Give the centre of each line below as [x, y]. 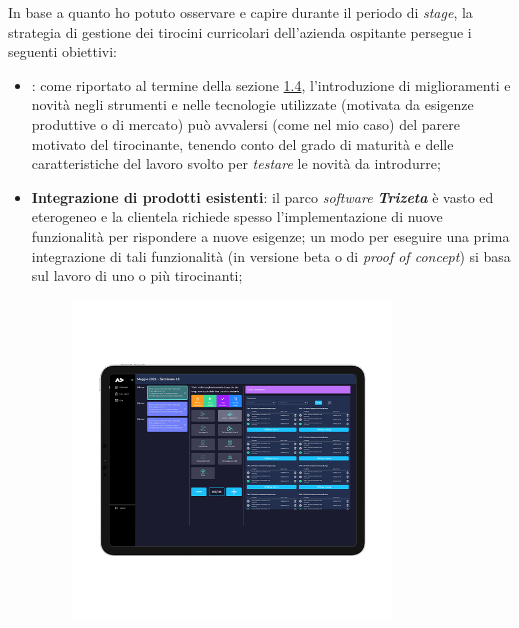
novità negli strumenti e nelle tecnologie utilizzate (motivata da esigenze [252, 104]
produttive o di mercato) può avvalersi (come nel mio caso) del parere [245, 123]
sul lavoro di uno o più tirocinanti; [137, 275]
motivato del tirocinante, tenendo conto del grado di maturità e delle [242, 143]
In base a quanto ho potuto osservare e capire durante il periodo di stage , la [240, 12]
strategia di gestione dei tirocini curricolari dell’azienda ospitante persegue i [240, 31]
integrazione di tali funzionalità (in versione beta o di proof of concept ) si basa [271, 255]
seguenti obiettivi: [62, 51]
